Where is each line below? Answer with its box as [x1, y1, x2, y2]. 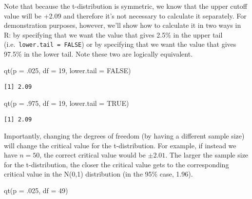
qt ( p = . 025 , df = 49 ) [4, 185, 68, 195]
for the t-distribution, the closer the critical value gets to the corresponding [4, 159, 229, 169]
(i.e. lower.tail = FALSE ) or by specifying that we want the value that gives [4, 39, 236, 49]
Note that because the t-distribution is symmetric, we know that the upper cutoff [4, 1, 247, 11]
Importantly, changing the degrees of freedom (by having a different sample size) [4, 131, 245, 140]
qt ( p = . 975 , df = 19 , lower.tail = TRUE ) [4, 98, 129, 108]
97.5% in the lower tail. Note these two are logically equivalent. [4, 49, 193, 59]
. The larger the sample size [165, 150, 249, 160]
